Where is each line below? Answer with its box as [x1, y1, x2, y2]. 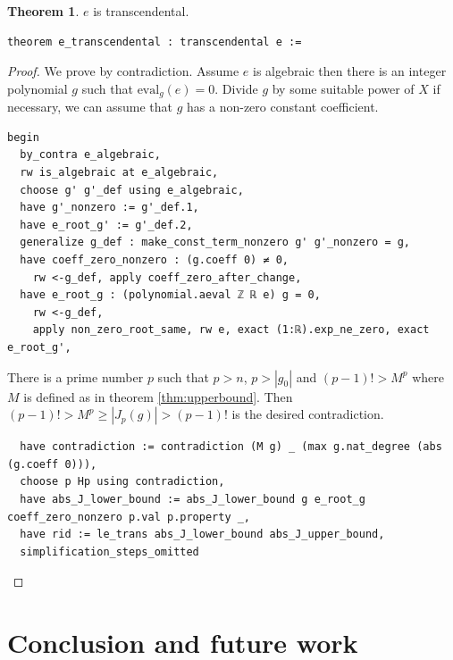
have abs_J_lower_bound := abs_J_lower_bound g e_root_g [20, 492, 365, 505]
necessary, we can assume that [7, 97, 173, 116]
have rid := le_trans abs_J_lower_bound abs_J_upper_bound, [20, 528, 385, 541]
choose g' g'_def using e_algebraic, [20, 183, 244, 196]
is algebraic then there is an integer [253, 62, 447, 80]
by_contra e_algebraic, [20, 148, 161, 162]
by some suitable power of [272, 79, 415, 97]
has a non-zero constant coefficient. [187, 97, 379, 116]
